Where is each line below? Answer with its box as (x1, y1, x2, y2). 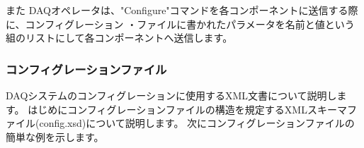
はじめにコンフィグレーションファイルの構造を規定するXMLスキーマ (28, 101, 347, 116)
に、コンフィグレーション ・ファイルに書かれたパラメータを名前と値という (6, 16, 355, 31)
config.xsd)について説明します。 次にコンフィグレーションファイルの (39, 116, 355, 130)
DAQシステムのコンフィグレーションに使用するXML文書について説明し (6, 88, 337, 102)
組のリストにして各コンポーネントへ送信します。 (6, 30, 233, 45)
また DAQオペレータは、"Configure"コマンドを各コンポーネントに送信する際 (6, 3, 358, 17)
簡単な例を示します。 (6, 129, 104, 144)
